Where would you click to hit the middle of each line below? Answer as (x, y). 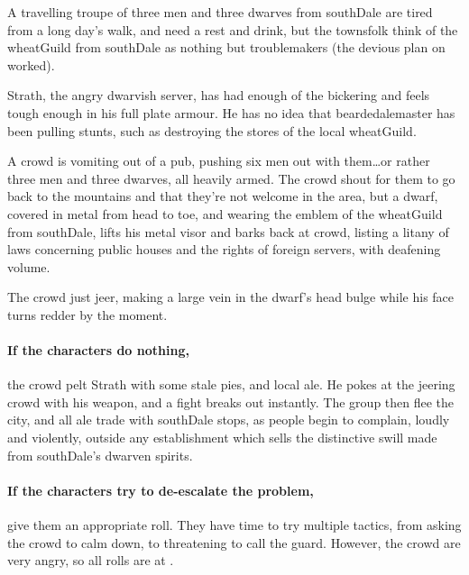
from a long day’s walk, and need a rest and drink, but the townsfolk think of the (233, 29)
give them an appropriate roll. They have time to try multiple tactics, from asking (234, 525)
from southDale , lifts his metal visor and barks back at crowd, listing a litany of (228, 231)
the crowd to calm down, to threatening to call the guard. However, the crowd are (234, 542)
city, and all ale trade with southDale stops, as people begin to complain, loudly (229, 420)
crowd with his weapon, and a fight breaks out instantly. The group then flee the (231, 402)
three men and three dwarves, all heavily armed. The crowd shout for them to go (231, 178)
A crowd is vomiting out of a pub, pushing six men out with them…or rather (219, 161)
